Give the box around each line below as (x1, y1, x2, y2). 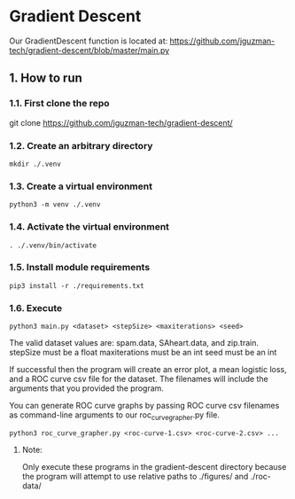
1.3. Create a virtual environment (9, 180, 153, 192)
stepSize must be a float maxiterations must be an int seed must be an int (9, 347, 277, 358)
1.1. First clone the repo (9, 97, 110, 110)
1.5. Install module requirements (9, 261, 151, 274)
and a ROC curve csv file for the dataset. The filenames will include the (9, 374, 268, 385)
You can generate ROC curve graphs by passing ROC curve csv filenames (9, 401, 280, 411)
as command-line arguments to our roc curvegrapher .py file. (9, 409, 220, 422)
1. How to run (9, 71, 82, 86)
